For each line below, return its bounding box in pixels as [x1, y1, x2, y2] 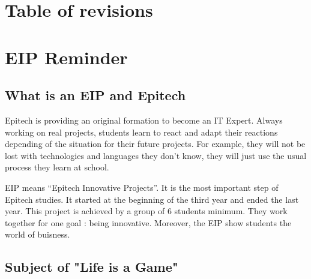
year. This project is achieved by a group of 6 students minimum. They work [5, 205, 288, 217]
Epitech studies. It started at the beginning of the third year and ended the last [5, 193, 299, 205]
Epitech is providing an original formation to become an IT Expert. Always [5, 113, 283, 126]
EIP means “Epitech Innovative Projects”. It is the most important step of [5, 181, 279, 193]
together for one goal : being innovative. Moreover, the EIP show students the [5, 216, 292, 229]
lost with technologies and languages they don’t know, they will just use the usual [5, 149, 307, 161]
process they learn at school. [5, 161, 109, 173]
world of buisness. [5, 228, 70, 241]
